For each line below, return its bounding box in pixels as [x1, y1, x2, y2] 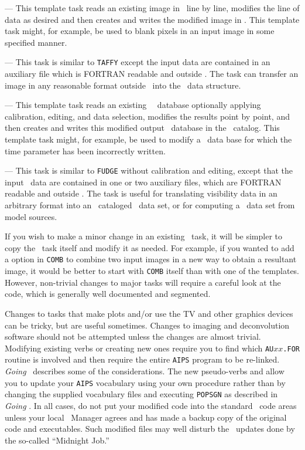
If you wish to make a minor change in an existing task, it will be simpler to [5, 230, 283, 242]
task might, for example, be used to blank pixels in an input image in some [5, 25, 275, 37]
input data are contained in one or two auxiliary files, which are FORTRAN [5, 175, 282, 188]
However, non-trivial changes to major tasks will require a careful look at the [5, 276, 281, 288]
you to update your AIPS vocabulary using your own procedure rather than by [5, 376, 286, 388]
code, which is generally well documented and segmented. [5, 287, 211, 300]
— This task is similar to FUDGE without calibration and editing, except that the [5, 164, 293, 177]
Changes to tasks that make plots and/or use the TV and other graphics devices [5, 307, 293, 319]
